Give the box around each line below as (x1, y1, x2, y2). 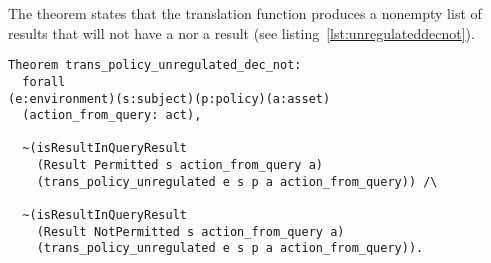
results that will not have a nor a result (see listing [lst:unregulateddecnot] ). (8, 22, 475, 43)
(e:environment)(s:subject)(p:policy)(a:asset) (8, 91, 331, 106)
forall (22, 74, 66, 89)
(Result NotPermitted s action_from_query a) (36, 224, 345, 239)
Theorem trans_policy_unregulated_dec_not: (8, 58, 302, 73)
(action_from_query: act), (22, 108, 202, 123)
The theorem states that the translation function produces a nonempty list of (8, 3, 482, 23)
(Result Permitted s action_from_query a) (36, 158, 323, 173)
